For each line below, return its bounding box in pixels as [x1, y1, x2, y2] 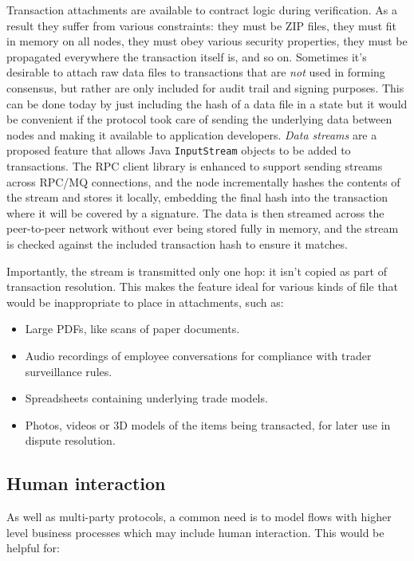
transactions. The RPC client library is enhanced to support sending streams [6, 158, 383, 174]
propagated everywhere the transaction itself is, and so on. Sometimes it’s [6, 48, 367, 65]
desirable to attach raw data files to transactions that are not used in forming [6, 64, 385, 80]
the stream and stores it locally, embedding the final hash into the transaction [6, 189, 388, 206]
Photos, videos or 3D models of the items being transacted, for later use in [25, 416, 391, 433]
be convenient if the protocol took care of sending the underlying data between [6, 111, 392, 127]
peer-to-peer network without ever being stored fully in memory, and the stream [6, 220, 399, 237]
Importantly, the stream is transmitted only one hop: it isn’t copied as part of [6, 262, 387, 279]
